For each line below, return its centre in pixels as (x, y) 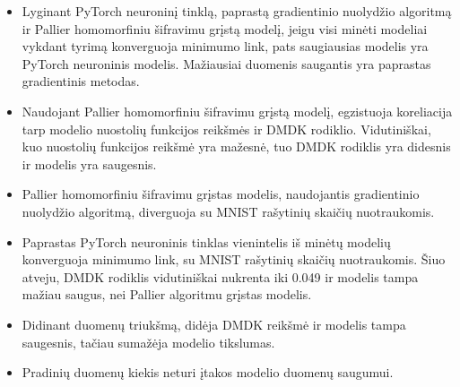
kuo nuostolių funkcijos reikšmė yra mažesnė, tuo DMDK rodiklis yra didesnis (236, 146)
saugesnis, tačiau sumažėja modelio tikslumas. (148, 342)
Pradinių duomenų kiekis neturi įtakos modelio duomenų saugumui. (208, 372)
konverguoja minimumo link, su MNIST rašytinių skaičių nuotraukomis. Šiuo (234, 259)
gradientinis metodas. (81, 81)
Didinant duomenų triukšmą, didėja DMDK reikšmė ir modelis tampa (214, 324)
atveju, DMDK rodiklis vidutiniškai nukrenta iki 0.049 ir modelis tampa (220, 276)
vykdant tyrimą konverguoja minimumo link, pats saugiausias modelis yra (225, 46)
